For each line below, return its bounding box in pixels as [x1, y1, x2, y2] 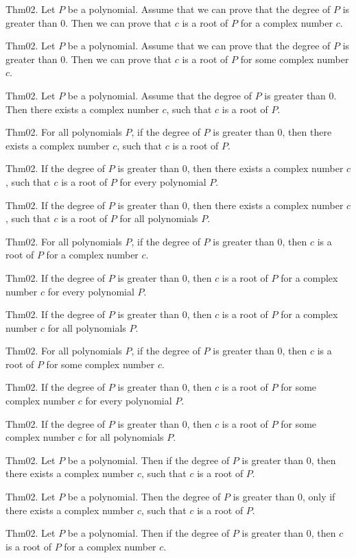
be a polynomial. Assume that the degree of [67, 88, 252, 102]
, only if [302, 489, 335, 504]
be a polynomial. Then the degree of [67, 489, 221, 504]
